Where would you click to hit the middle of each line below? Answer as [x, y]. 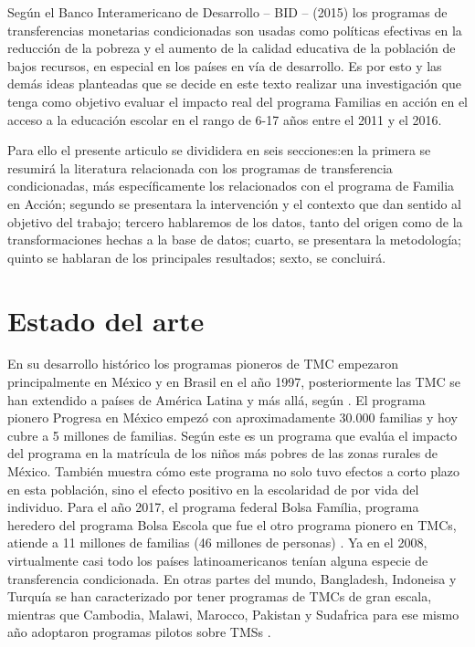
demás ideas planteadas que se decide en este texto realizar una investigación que [235, 83]
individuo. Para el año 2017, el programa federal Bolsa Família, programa [213, 507]
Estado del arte [106, 320]
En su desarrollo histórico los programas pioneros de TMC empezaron [203, 364]
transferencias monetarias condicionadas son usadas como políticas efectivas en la [235, 30]
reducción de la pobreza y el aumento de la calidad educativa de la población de [232, 48]
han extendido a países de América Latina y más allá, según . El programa [216, 399]
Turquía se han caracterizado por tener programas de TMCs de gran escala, [220, 596]
